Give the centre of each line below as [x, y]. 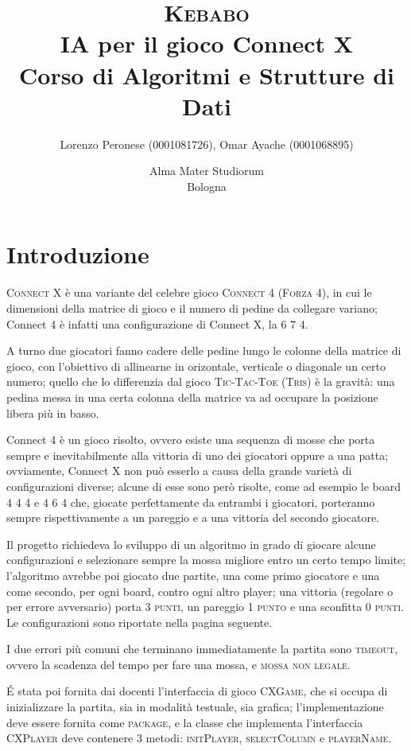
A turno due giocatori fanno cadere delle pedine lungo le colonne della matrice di [204, 350]
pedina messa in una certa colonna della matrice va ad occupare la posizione [192, 397]
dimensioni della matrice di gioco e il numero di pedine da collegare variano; [192, 308]
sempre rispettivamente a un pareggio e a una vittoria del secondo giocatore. [193, 518]
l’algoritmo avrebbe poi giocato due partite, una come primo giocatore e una [193, 575]
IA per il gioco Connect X [207, 43]
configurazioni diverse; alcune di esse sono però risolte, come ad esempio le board [204, 486]
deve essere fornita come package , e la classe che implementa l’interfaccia [185, 722]
